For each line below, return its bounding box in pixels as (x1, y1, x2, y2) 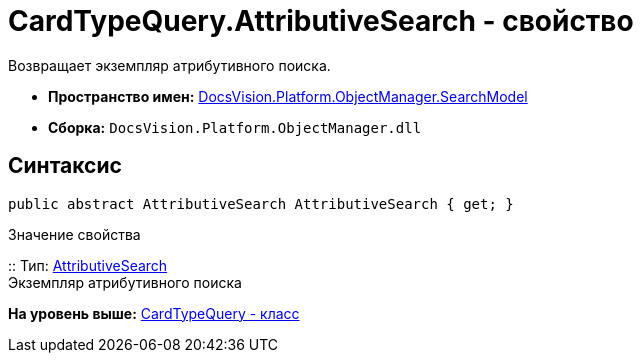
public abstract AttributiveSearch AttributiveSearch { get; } (8, 195, 514, 212)
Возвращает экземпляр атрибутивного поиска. (8, 56, 331, 74)
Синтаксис (8, 153, 122, 179)
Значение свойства (8, 225, 141, 243)
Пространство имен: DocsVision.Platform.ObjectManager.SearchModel (48, 87, 528, 105)
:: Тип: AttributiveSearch (8, 256, 168, 274)
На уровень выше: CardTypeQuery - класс (8, 304, 300, 322)
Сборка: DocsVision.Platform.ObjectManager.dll (48, 118, 422, 136)
